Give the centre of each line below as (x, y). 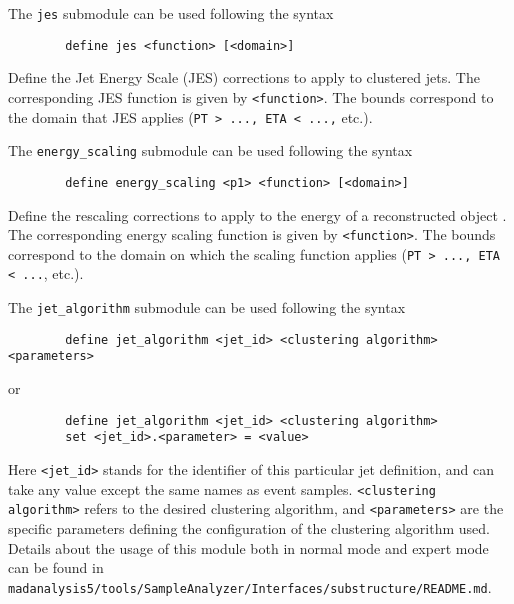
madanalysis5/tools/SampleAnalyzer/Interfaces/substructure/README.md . (250, 586)
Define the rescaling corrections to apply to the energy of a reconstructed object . (257, 214)
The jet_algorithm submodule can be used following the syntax (207, 307)
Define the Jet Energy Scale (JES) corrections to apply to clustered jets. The (244, 77)
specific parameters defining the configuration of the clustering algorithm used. (249, 527)
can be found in (56, 567)
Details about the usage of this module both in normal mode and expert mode (248, 547)
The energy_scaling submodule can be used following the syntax (210, 150)
